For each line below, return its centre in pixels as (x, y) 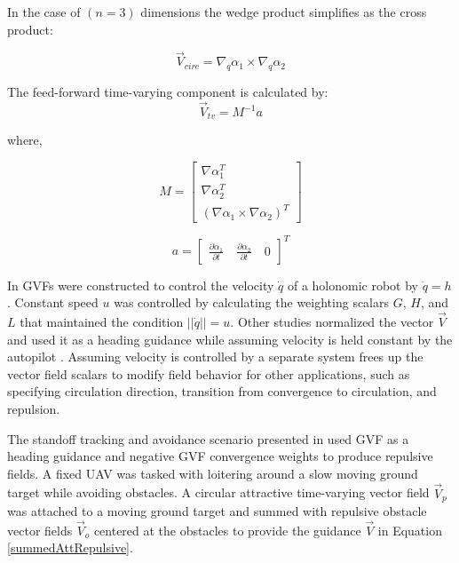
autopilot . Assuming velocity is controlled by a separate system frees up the (215, 357)
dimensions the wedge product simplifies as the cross (284, 12)
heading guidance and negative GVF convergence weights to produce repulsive (220, 456)
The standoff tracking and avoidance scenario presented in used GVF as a (208, 438)
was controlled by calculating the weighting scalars (252, 302)
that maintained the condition (102, 322)
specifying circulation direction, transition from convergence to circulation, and (222, 391)
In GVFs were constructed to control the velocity (141, 285)
